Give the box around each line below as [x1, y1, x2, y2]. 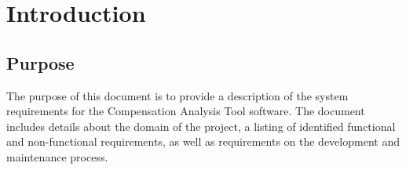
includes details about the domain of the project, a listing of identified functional [6, 118, 396, 134]
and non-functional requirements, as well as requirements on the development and [6, 133, 400, 150]
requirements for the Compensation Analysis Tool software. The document [6, 103, 365, 119]
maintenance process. [6, 148, 108, 165]
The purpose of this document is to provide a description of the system [6, 87, 349, 103]
